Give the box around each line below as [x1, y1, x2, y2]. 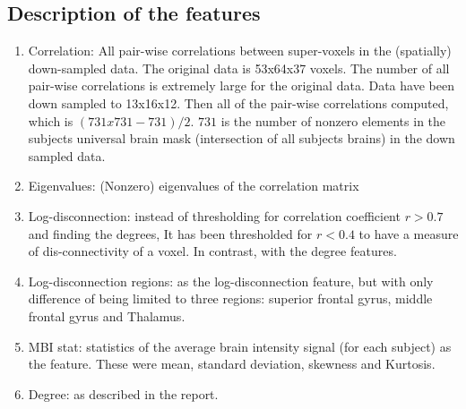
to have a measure [358, 224, 459, 243]
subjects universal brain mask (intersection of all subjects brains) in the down [28, 129, 455, 148]
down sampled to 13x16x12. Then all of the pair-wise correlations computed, [28, 93, 449, 112]
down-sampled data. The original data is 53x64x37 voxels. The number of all [28, 58, 450, 77]
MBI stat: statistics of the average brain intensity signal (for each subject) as [28, 337, 452, 355]
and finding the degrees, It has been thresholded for [28, 224, 313, 243]
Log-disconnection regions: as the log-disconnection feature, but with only [28, 271, 434, 290]
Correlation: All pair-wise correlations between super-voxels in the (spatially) [28, 41, 452, 60]
